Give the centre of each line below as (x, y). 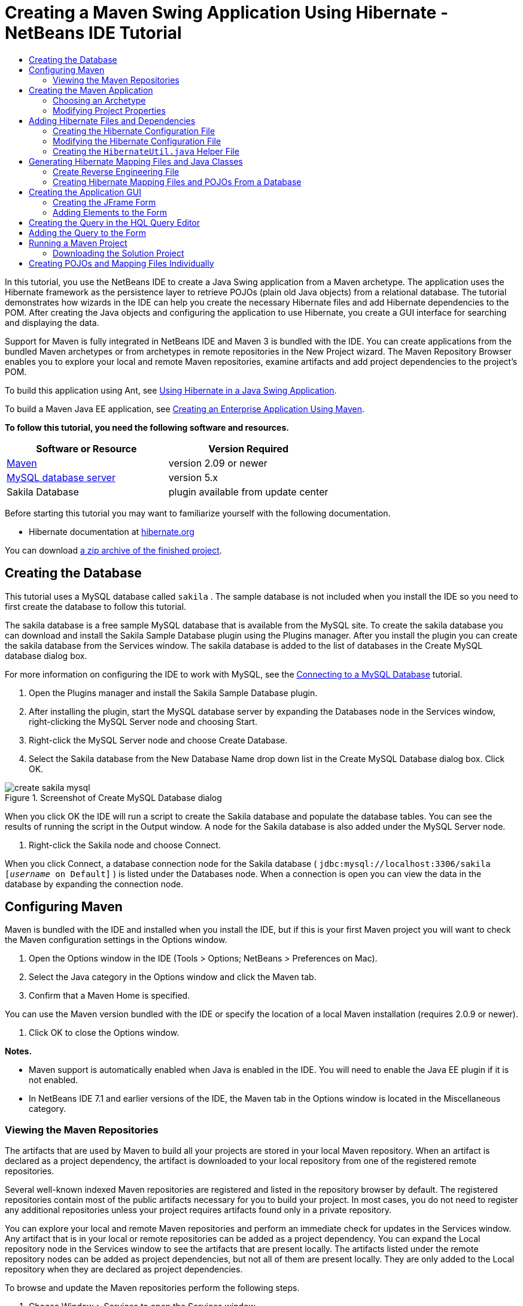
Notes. (19, 1051)
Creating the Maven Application (91, 90)
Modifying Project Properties (109, 110)
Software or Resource (86, 448)
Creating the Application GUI (85, 192)
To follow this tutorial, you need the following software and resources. (147, 427)
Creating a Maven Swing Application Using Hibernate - (226, 13)
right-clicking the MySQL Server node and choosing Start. (143, 721)
